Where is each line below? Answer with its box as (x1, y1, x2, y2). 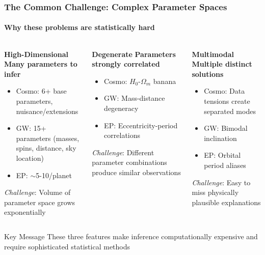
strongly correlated (92, 59, 160, 69)
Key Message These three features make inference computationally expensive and (4, 231, 258, 241)
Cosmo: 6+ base (16, 86, 67, 96)
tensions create (204, 96, 250, 106)
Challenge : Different (92, 147, 154, 157)
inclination (204, 132, 237, 143)
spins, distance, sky (16, 143, 76, 153)
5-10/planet (36, 169, 72, 180)
